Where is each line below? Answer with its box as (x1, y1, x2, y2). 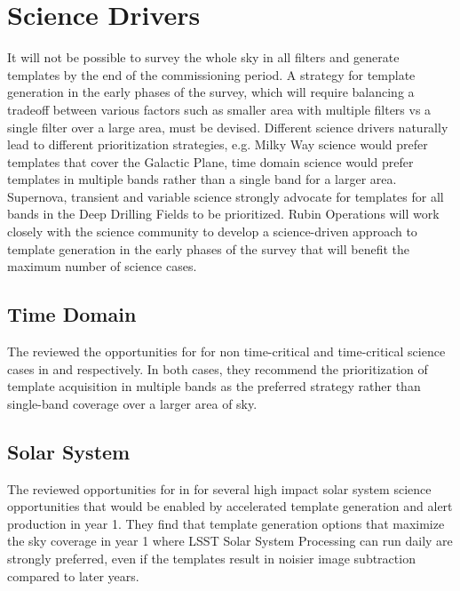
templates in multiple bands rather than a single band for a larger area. (7, 170, 397, 188)
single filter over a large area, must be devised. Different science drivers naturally (7, 117, 448, 136)
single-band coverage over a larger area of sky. (7, 394, 258, 412)
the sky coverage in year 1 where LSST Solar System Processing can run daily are (7, 531, 453, 550)
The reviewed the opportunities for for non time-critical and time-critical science (7, 342, 446, 361)
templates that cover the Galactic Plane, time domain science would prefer (7, 152, 414, 171)
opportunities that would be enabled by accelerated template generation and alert (7, 497, 453, 515)
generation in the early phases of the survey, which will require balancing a (7, 83, 415, 101)
